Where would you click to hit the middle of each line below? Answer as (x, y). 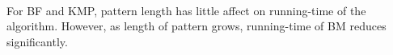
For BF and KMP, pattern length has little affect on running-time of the (186, 10)
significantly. (37, 41)
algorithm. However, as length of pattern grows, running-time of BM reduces (196, 26)
